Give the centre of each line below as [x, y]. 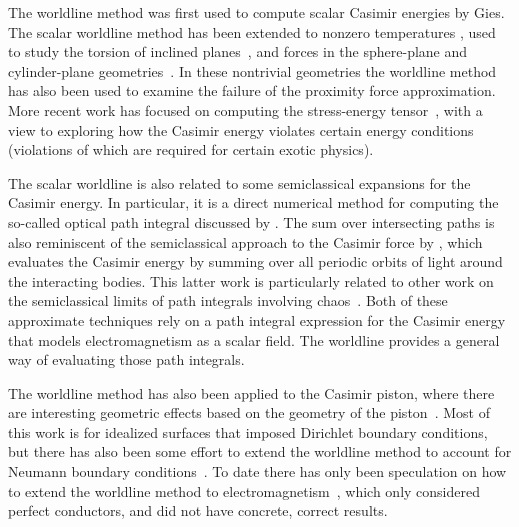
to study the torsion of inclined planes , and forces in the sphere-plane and [238, 51]
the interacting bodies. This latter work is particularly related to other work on [251, 280]
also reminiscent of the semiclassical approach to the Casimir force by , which [245, 241]
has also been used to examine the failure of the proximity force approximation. [252, 90]
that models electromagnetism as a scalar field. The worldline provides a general [254, 339]
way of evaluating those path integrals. [126, 359]
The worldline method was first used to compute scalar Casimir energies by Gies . [256, 12]
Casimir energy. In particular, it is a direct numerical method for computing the [253, 202]
